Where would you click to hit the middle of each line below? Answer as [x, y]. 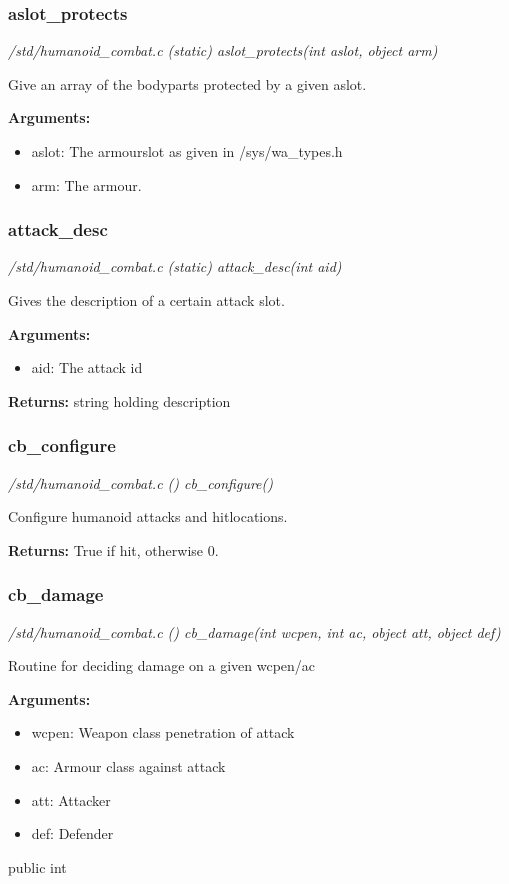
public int [37, 866]
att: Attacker [71, 799]
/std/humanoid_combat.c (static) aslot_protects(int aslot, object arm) [223, 50]
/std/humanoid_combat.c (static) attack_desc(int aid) [175, 266]
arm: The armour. [86, 184]
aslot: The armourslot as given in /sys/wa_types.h [187, 151]
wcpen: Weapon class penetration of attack [163, 732]
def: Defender [72, 833]
